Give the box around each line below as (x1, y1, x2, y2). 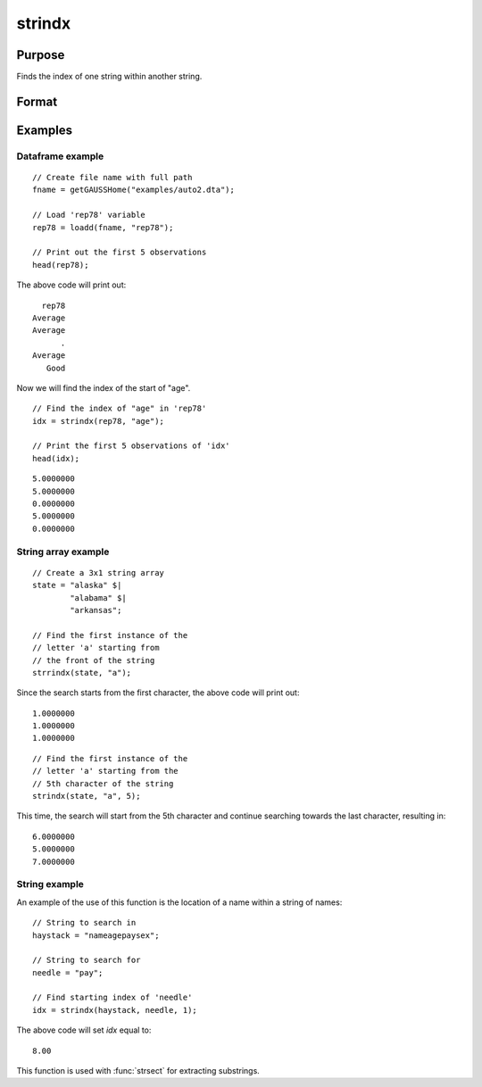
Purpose (16, 47, 65, 62)
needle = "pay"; (32, 967, 104, 977)
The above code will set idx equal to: (16, 1025, 152, 1035)
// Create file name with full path (32, 172, 193, 183)
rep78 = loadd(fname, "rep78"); (32, 222, 174, 232)
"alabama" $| (70, 593, 127, 602)
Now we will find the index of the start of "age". (16, 382, 191, 393)
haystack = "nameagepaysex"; (32, 930, 160, 941)
